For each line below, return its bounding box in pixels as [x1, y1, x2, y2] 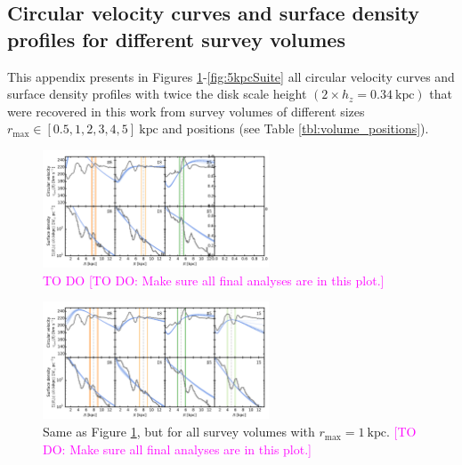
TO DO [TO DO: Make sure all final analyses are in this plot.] [43, 270, 385, 289]
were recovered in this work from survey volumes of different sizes [7, 101, 365, 120]
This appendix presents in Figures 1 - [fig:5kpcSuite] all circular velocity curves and [7, 67, 455, 85]
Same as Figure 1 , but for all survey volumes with [43, 422, 315, 441]
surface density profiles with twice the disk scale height [7, 84, 307, 103]
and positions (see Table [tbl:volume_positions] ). [162, 119, 429, 138]
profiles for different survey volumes [7, 25, 345, 52]
